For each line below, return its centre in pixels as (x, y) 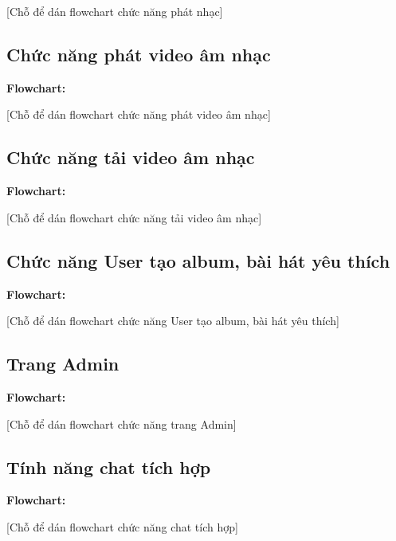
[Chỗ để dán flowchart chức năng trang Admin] (122, 423)
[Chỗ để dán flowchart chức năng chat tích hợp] (122, 526)
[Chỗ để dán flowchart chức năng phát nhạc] (115, 11)
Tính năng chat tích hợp (109, 467)
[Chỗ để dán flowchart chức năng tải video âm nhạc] (134, 217)
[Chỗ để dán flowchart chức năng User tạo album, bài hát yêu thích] (173, 321)
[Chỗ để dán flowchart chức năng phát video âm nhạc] (139, 114)
